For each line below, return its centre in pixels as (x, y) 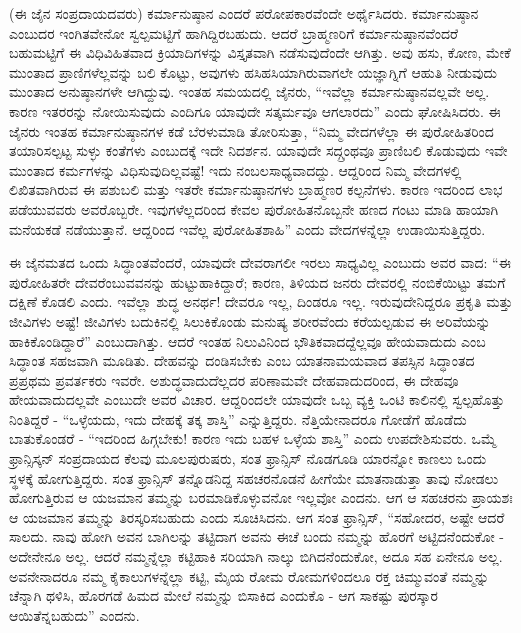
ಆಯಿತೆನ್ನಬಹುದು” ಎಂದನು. (74, 614)
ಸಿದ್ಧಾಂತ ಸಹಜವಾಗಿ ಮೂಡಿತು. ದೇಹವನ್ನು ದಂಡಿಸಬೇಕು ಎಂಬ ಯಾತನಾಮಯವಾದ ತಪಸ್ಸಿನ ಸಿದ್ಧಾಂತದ (242, 360)
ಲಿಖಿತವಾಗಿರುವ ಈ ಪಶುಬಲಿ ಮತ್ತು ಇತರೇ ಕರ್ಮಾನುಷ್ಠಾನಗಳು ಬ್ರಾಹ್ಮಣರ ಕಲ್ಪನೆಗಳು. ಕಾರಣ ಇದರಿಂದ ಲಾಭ (256, 189)
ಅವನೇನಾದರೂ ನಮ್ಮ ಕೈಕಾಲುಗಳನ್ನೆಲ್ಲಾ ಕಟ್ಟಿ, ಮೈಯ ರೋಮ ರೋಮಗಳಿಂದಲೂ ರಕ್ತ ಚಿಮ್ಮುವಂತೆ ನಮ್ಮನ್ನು (249, 575)
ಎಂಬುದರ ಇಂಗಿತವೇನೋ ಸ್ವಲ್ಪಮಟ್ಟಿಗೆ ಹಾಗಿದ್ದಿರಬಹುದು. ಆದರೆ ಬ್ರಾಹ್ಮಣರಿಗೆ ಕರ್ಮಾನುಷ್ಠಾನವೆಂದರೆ (234, 32)
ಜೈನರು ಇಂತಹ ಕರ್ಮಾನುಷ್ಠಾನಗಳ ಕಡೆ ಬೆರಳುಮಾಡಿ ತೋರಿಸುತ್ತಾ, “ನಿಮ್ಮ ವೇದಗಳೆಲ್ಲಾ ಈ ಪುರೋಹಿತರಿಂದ (251, 130)
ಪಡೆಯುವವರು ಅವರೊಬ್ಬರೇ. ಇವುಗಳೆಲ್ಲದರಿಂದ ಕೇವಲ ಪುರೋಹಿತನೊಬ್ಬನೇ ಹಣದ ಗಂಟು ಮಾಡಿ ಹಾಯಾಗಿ (254, 208)
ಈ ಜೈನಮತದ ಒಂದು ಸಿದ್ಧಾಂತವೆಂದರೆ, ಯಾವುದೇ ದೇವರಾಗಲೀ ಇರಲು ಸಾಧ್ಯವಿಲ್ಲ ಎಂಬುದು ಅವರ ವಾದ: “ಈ (260, 262)
